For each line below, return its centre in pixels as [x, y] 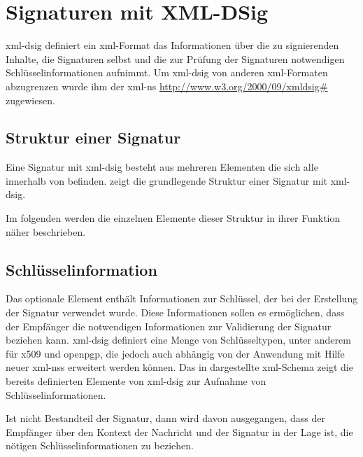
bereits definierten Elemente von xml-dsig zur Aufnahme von [136, 381]
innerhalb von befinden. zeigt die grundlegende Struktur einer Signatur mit [166, 180]
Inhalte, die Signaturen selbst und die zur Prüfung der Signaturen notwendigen [175, 58]
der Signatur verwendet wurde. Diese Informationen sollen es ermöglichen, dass [175, 312]
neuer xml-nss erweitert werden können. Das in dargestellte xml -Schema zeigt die [179, 367]
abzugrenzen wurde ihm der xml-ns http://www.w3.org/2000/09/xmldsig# [167, 86]
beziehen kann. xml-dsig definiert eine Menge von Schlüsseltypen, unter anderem [178, 340]
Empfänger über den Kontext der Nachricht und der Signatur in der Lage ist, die [179, 431]
